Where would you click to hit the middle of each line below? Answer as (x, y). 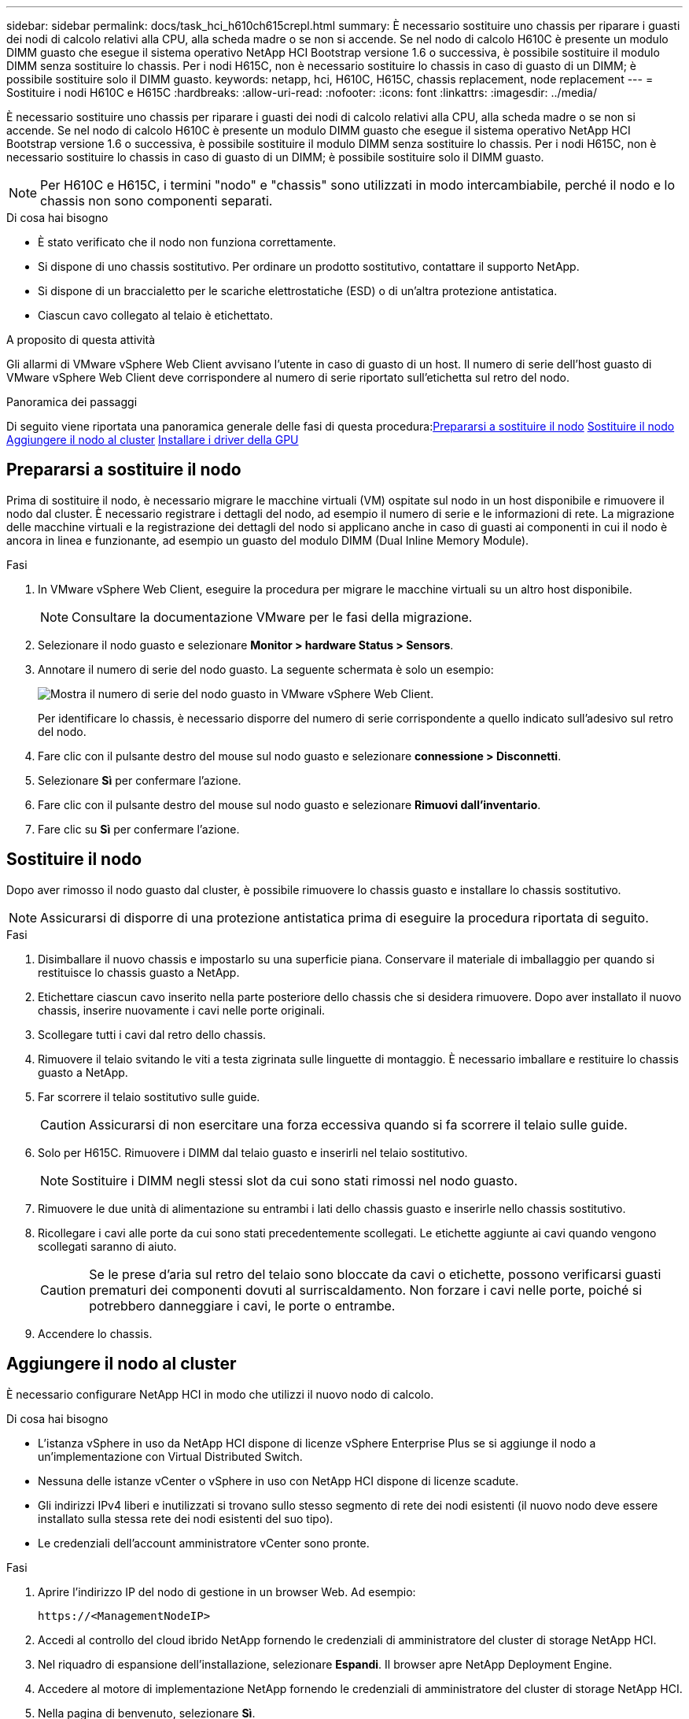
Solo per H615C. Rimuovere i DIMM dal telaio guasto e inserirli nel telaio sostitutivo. (253, 1152)
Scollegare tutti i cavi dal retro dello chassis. (152, 1034)
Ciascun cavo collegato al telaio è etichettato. (156, 315)
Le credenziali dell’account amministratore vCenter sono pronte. (204, 1543)
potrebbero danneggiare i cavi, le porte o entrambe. (242, 1305)
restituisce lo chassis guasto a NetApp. (139, 972)
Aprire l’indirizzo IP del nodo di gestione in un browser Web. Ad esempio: (227, 1591)
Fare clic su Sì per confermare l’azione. (139, 829)
